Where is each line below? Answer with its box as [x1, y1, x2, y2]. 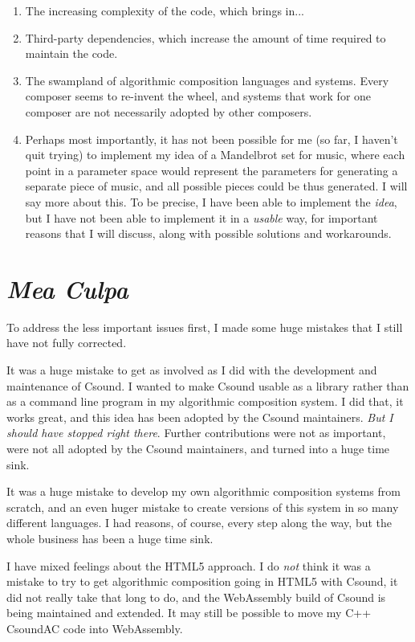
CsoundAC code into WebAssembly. [6, 620, 183, 636]
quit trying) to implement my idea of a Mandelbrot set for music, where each [25, 146, 405, 163]
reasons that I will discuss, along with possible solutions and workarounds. [25, 225, 392, 242]
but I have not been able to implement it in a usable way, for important [25, 209, 378, 226]
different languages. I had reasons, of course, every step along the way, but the [6, 514, 393, 531]
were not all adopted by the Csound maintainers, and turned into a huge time [6, 440, 390, 456]
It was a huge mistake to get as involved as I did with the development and [6, 362, 377, 378]
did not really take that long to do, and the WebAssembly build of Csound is [6, 588, 386, 605]
